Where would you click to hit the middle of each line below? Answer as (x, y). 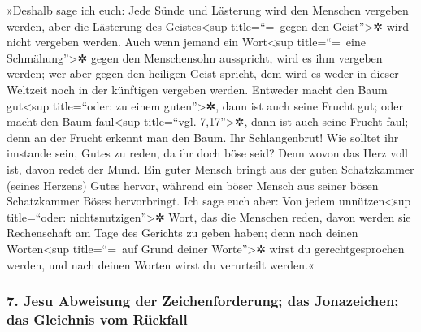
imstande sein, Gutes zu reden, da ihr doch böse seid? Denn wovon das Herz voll (207, 153)
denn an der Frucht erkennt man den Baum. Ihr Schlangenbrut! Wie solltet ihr (203, 137)
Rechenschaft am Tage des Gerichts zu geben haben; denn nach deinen (182, 233)
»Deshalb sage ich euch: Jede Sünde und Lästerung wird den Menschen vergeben (208, 10)
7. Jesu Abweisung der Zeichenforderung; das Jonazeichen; (203, 301)
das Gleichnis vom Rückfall (97, 319)
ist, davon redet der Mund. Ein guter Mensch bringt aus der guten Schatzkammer (210, 168)
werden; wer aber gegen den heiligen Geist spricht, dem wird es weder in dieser (203, 73)
